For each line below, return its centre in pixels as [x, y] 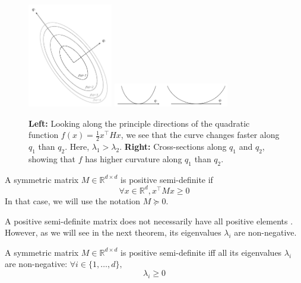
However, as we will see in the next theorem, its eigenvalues [113, 232]
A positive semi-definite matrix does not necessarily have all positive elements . [149, 221]
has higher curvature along [134, 159]
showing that [52, 159]
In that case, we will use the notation [73, 200]
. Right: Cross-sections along [173, 147]
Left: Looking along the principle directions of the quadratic [139, 123]
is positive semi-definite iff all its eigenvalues [201, 252]
